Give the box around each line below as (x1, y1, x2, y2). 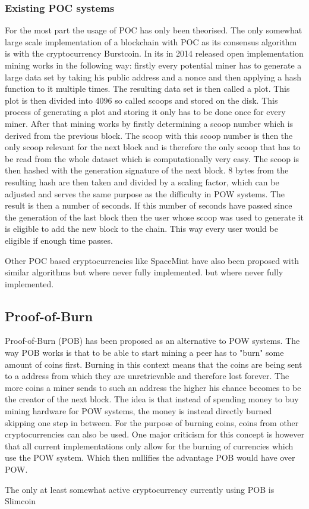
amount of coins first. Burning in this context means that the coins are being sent (5, 358, 302, 370)
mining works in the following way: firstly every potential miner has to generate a (5, 59, 302, 71)
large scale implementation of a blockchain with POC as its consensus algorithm (5, 35, 297, 48)
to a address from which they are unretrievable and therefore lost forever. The (5, 370, 289, 382)
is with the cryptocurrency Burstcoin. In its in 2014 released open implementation (5, 47, 304, 60)
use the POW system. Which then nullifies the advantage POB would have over (5, 451, 295, 464)
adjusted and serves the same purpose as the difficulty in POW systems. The (5, 187, 285, 200)
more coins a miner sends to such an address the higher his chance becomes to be (5, 381, 301, 393)
